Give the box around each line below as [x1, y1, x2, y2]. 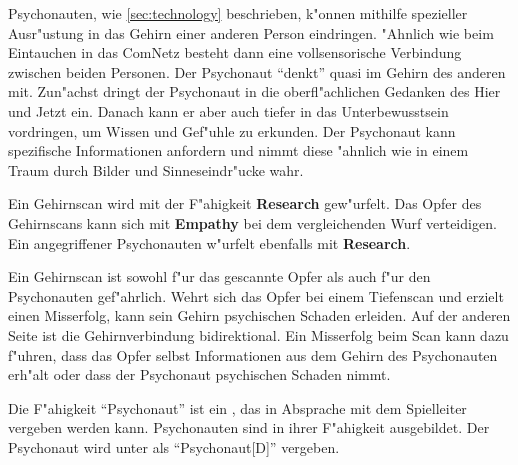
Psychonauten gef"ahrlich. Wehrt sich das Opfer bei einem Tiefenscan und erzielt [8, 285, 504, 306]
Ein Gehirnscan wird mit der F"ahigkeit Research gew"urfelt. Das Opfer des [8, 193, 482, 214]
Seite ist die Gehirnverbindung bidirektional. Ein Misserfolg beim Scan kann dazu [8, 324, 509, 345]
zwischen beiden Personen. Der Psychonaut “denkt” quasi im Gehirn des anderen [8, 61, 506, 82]
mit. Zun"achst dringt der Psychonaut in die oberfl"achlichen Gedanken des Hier [8, 81, 501, 102]
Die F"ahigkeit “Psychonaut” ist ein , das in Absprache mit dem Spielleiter [8, 397, 467, 418]
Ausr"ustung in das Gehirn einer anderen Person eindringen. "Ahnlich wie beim [8, 22, 494, 43]
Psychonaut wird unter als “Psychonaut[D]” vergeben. [8, 436, 340, 457]
